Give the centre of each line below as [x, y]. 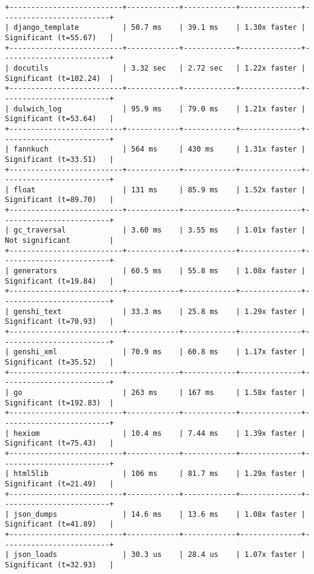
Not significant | [59, 241]
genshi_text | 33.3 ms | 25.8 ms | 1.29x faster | [159, 311]
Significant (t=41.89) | [59, 524]
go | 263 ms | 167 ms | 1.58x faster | [159, 392]
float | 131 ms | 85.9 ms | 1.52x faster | [159, 190]
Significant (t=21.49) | [59, 484]
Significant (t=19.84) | [59, 281]
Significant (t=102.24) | [59, 78]
